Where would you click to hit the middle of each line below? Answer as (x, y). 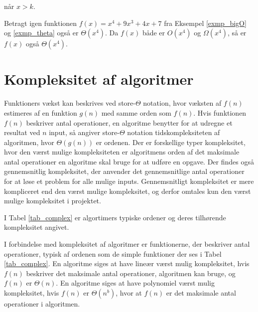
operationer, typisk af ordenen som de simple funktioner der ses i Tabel (113, 253)
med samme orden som (136, 112)
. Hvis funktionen (220, 112)
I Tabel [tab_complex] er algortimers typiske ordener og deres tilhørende (115, 217)
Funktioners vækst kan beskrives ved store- (70, 103)
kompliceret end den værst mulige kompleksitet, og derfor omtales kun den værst (128, 191)
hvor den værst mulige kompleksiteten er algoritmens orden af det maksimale (122, 152)
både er (154, 33)
